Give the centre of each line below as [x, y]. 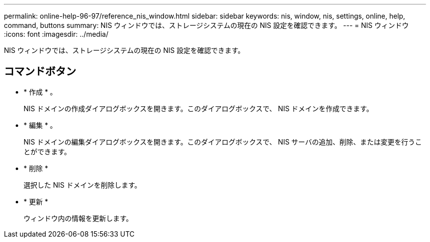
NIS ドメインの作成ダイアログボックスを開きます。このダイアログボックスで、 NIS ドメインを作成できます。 [199, 108]
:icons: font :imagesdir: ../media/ [56, 34]
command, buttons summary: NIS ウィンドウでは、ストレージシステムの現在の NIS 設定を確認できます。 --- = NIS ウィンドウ [206, 25]
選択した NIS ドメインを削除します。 [82, 185]
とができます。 [47, 151]
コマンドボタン [40, 72]
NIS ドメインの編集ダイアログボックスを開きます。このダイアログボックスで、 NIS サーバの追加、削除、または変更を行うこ [223, 142]
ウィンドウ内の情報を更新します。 [78, 218]
